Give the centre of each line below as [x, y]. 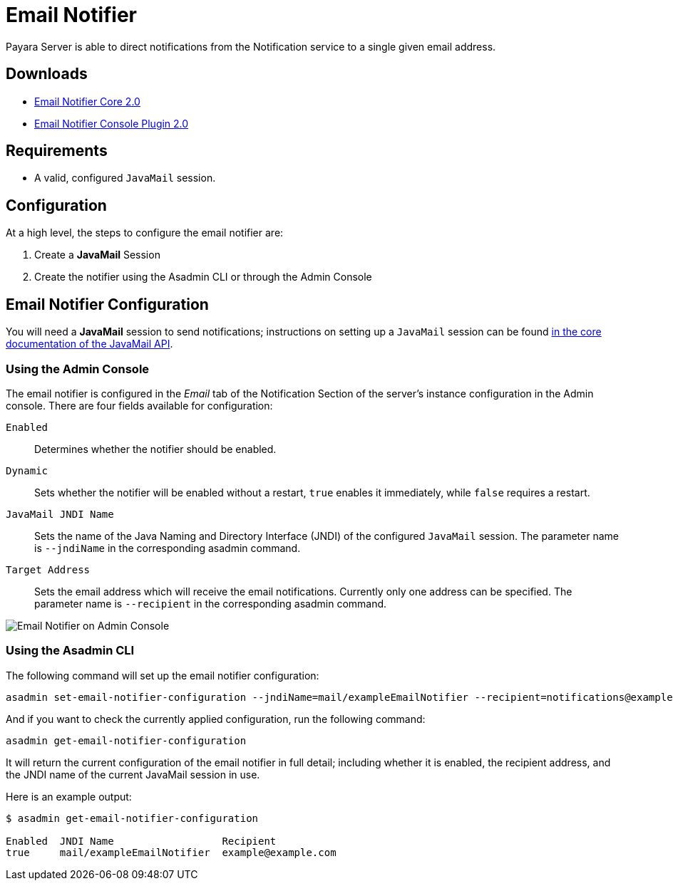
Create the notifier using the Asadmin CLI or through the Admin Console [203, 277]
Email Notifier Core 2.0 [87, 101]
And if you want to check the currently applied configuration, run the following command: [216, 719]
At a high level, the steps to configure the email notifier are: [145, 233]
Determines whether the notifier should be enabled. [155, 449]
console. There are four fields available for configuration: [139, 405]
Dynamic [27, 470]
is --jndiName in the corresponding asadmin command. [168, 548]
